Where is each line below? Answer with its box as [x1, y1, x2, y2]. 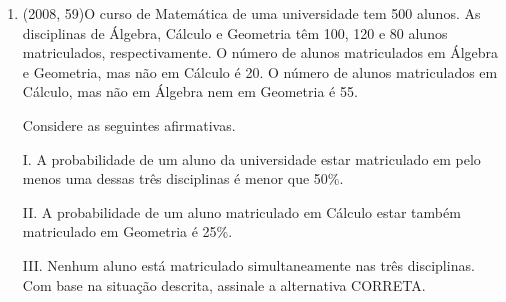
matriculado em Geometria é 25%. [22, 221, 233, 242]
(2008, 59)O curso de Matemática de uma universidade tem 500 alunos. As [22, 3, 481, 23]
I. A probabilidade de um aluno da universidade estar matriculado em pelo [22, 148, 481, 169]
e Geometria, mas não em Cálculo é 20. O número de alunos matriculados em [22, 61, 498, 82]
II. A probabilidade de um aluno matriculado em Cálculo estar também [22, 201, 461, 222]
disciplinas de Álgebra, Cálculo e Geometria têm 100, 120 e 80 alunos [22, 22, 448, 43]
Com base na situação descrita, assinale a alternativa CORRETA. [22, 274, 426, 295]
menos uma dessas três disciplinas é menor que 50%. [22, 168, 344, 189]
